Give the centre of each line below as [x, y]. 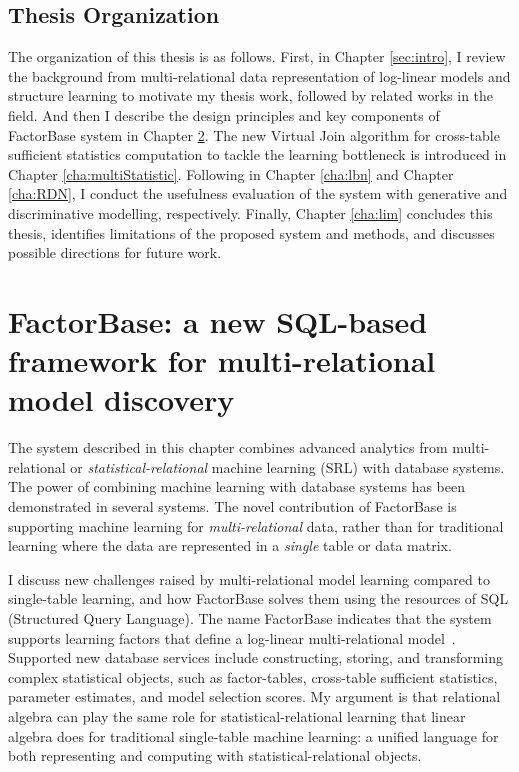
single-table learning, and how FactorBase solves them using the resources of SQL [258, 598]
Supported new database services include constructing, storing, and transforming [256, 657]
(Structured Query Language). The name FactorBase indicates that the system [250, 617]
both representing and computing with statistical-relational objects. [215, 755]
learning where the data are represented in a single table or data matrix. [230, 545]
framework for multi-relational [222, 360]
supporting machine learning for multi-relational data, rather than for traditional [256, 525]
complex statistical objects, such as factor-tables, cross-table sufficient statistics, [253, 676]
